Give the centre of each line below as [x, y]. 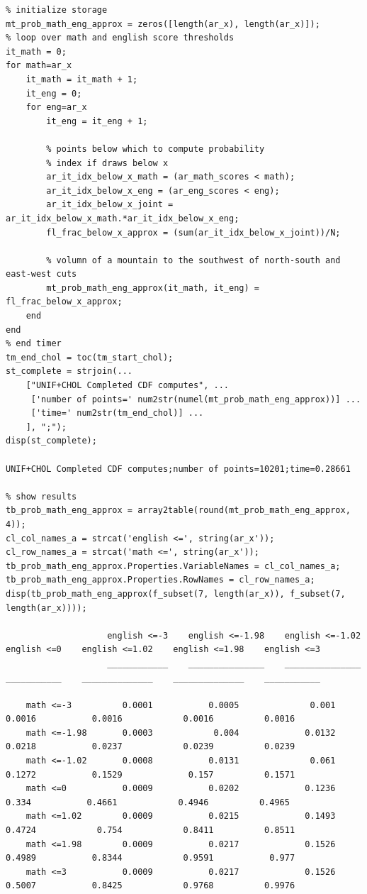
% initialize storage [57, 10]
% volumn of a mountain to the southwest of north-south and [193, 260]
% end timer [34, 344]
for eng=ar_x [56, 107]
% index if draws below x [107, 163]
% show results [41, 496]
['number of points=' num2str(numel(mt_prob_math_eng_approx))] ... [196, 399]
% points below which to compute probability [156, 149]
